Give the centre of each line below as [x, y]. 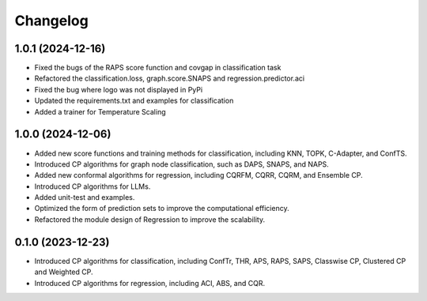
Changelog [51, 21]
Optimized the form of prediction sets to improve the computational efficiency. [162, 209]
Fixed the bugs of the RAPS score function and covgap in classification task [158, 68]
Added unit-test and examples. [85, 198]
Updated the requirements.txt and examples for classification [134, 101]
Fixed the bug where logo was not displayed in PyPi [119, 89]
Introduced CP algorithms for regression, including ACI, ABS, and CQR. [149, 283]
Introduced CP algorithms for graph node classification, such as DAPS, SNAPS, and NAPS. [182, 164]
